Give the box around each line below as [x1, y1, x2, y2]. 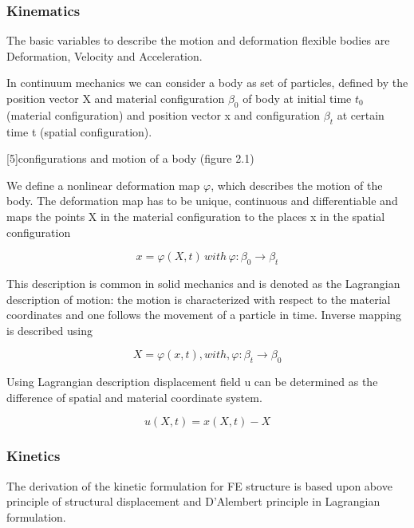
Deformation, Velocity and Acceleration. [6, 47, 203, 64]
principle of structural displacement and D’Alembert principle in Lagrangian [6, 493, 380, 510]
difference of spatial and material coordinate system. [6, 388, 262, 405]
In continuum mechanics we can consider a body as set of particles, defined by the [6, 74, 408, 91]
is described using [6, 321, 93, 338]
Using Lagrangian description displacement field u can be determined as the [6, 373, 378, 390]
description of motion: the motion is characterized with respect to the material [6, 290, 391, 307]
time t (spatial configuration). [6, 123, 152, 140]
